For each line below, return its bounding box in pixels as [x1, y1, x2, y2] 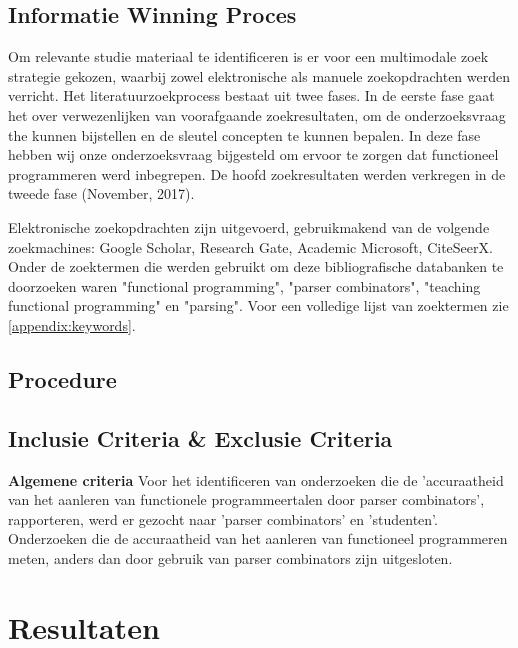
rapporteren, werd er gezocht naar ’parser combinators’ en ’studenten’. [8, 508, 438, 529]
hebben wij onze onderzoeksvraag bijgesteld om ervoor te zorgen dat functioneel [8, 144, 499, 165]
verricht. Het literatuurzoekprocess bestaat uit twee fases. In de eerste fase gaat [8, 85, 495, 106]
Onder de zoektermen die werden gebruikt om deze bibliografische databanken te [8, 256, 504, 277]
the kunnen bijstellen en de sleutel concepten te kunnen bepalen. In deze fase [8, 124, 481, 145]
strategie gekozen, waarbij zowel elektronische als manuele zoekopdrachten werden [8, 65, 511, 86]
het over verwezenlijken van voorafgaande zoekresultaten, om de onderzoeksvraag [8, 104, 506, 125]
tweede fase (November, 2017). [8, 183, 195, 204]
